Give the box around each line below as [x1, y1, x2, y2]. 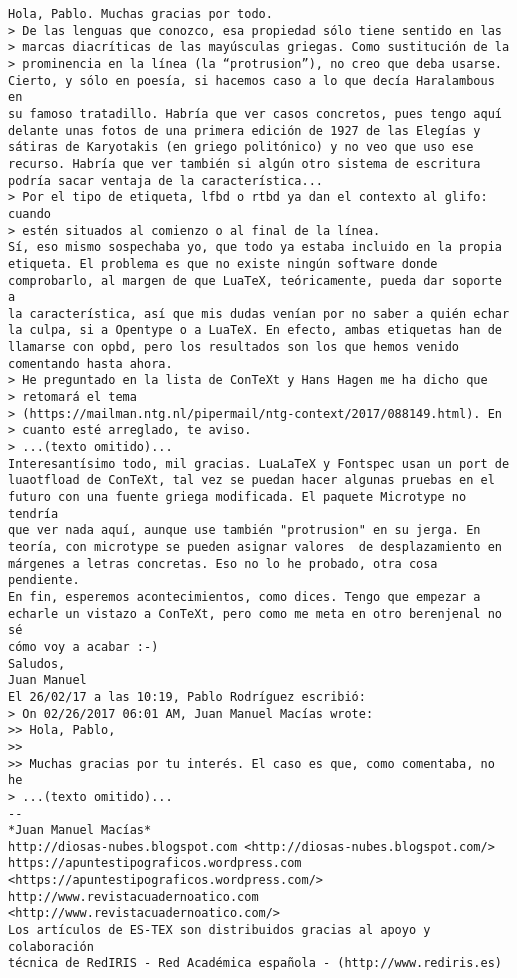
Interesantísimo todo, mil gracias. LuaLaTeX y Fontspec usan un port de [8, 456, 510, 471]
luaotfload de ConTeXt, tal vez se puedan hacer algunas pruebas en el [8, 473, 495, 488]
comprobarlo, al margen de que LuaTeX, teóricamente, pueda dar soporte [8, 273, 502, 288]
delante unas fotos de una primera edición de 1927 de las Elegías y [8, 123, 481, 138]
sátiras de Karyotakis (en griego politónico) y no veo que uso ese [8, 140, 474, 155]
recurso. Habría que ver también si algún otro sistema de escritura [8, 156, 481, 171]
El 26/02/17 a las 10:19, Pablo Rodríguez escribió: [8, 689, 366, 704]
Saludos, [8, 656, 66, 671]
